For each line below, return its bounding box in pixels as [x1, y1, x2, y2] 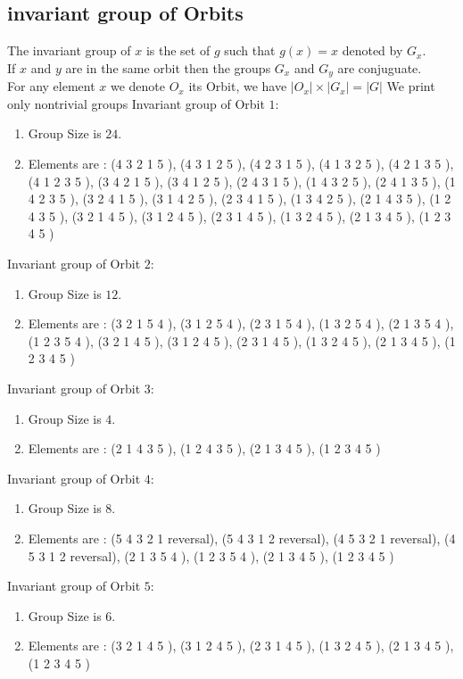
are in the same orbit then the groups [65, 58, 271, 77]
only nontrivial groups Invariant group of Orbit [7, 94, 265, 112]
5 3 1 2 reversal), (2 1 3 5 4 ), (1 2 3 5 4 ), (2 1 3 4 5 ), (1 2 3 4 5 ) [28, 546, 394, 565]
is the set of [145, 41, 211, 60]
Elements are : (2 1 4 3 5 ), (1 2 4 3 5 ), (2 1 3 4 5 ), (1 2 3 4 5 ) [28, 439, 381, 458]
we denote [110, 77, 165, 95]
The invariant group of [7, 41, 131, 60]
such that [224, 41, 276, 60]
